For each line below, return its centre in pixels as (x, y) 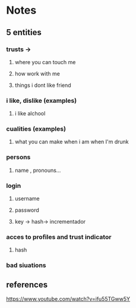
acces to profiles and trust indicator (59, 237)
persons (18, 157)
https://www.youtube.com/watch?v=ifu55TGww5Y (68, 299)
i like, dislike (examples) (42, 100)
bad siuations (26, 265)
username (27, 199)
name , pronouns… (38, 170)
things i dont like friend (43, 85)
